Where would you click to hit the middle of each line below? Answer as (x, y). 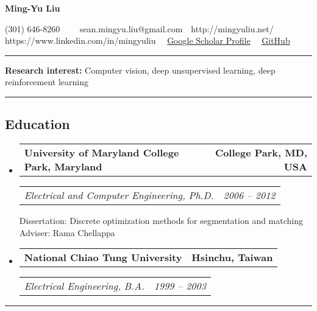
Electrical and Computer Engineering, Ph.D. (119, 195)
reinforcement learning (47, 82)
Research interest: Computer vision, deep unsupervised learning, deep (140, 70)
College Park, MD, (261, 153)
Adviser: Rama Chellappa (67, 232)
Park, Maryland (63, 167)
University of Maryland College (102, 153)
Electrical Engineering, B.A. (84, 286)
